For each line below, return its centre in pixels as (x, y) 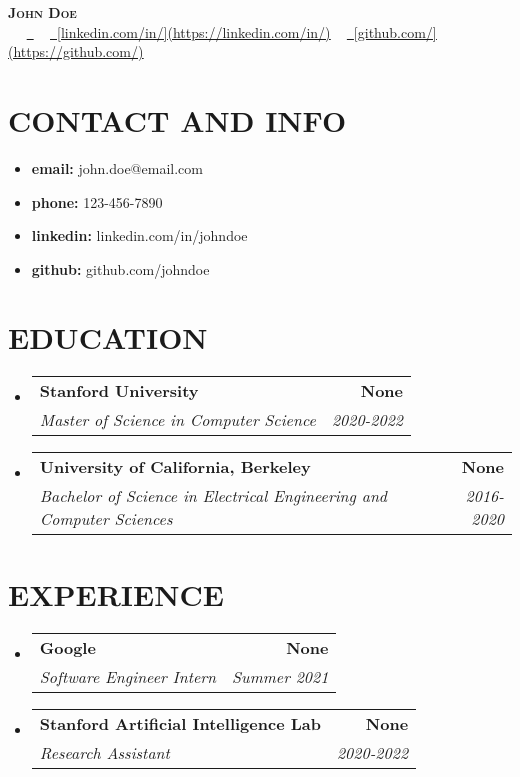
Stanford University (119, 391)
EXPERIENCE (116, 593)
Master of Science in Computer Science (177, 420)
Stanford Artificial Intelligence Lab (180, 723)
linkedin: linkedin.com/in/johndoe (139, 235)
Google (67, 647)
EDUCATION (108, 337)
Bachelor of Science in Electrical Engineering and (213, 496)
